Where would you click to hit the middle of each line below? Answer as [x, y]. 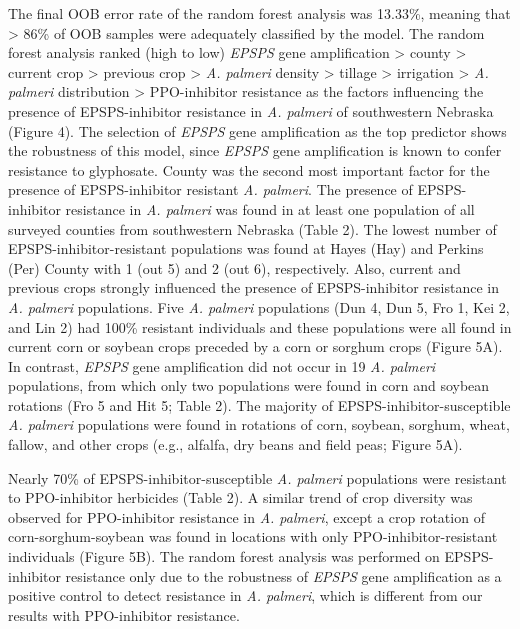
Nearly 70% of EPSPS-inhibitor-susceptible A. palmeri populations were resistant [257, 477]
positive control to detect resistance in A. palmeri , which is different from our [245, 595]
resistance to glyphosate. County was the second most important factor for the [249, 169]
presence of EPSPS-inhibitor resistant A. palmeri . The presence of [210, 189]
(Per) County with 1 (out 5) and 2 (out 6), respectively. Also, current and [234, 267]
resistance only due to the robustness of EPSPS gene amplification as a [283, 575]
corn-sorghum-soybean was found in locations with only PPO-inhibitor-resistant [253, 536]
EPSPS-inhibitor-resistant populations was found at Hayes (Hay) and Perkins [246, 248]
